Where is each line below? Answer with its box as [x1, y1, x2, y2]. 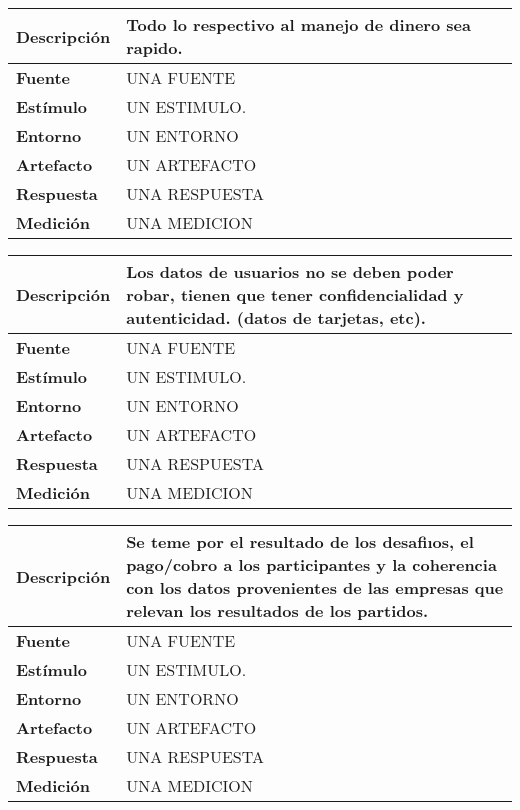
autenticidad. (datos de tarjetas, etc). [126, 306, 426, 329]
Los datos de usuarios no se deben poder [126, 260, 454, 283]
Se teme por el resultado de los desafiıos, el [126, 530, 474, 553]
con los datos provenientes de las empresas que [126, 576, 504, 599]
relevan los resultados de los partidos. [126, 599, 429, 622]
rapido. [126, 36, 183, 59]
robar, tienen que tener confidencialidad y [126, 283, 464, 306]
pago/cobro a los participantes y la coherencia [126, 553, 497, 576]
